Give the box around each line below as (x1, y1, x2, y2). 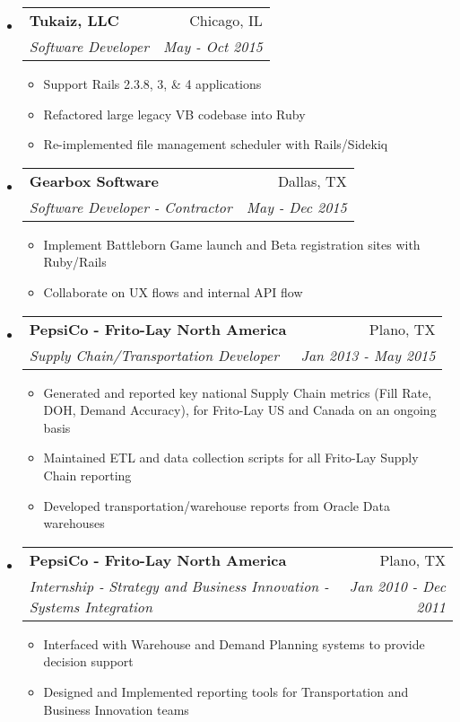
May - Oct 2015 (162, 36, 263, 57)
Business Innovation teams (43, 700, 189, 718)
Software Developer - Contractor (29, 196, 232, 217)
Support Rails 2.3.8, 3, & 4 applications (43, 75, 262, 92)
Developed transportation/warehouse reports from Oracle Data (43, 496, 390, 515)
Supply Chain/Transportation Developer (29, 344, 279, 365)
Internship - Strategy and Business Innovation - (29, 575, 329, 596)
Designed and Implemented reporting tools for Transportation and (43, 682, 409, 700)
